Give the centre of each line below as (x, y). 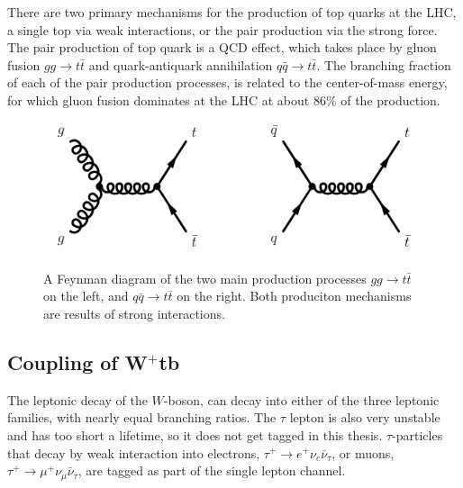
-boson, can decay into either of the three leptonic (301, 399)
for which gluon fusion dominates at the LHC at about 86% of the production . (224, 99)
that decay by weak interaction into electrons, (134, 452)
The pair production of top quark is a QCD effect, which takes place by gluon (222, 47)
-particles (418, 434)
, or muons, (363, 452)
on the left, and (86, 296)
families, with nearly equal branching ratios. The (142, 417)
